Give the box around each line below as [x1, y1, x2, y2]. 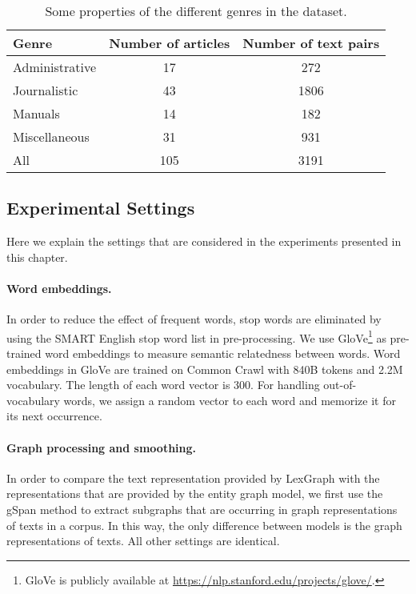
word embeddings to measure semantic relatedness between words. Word [45, 345, 401, 362]
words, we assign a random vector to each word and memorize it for [63, 391, 396, 408]
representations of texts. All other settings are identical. [6, 532, 280, 549]
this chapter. [6, 248, 68, 265]
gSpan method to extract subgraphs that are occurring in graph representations [6, 500, 398, 517]
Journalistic [13, 81, 78, 99]
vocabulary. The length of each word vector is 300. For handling [6, 376, 320, 393]
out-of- [323, 376, 357, 393]
